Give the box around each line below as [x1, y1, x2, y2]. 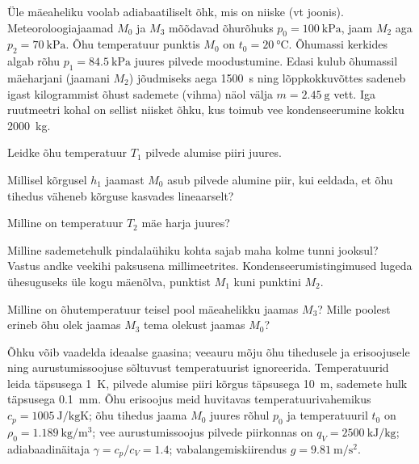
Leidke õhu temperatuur [7, 144, 128, 161]
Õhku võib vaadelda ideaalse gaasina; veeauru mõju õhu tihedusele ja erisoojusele [7, 343, 410, 360]
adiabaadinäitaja [7, 440, 90, 457]
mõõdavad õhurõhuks [169, 19, 274, 36]
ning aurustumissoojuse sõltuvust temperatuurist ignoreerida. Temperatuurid [7, 359, 389, 376]
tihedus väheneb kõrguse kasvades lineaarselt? [7, 187, 234, 204]
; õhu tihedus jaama [89, 407, 187, 424]
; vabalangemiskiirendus [169, 440, 287, 457]
